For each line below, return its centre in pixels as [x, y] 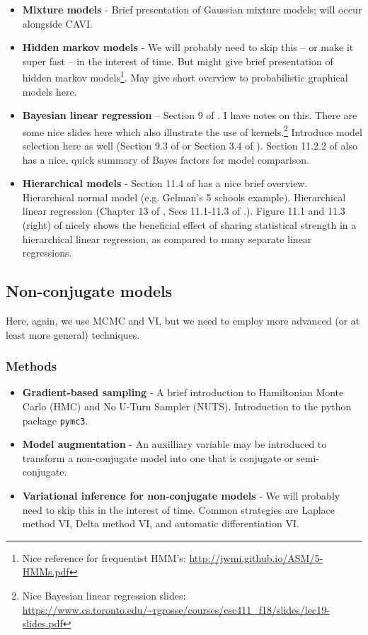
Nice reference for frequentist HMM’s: [104, 557]
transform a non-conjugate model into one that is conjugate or [158, 457]
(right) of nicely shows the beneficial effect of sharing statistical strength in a [189, 225]
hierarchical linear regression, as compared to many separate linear [167, 238]
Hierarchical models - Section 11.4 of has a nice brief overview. [165, 183]
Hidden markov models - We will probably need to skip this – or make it [188, 47]
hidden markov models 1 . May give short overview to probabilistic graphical [185, 77]
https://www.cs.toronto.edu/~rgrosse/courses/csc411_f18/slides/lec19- [176, 609]
